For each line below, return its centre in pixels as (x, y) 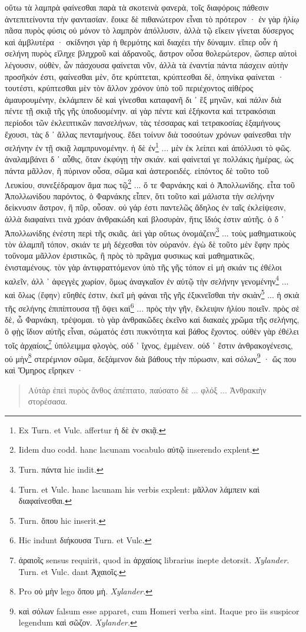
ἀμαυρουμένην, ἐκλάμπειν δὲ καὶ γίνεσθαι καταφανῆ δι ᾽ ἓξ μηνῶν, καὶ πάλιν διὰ (143, 99)
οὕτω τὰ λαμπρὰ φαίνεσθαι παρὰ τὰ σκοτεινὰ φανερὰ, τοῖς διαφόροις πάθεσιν (137, 7)
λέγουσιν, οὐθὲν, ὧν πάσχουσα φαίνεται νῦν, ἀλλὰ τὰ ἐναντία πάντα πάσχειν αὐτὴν (147, 64)
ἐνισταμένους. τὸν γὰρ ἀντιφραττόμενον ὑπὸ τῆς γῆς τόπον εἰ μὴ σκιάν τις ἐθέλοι (143, 267)
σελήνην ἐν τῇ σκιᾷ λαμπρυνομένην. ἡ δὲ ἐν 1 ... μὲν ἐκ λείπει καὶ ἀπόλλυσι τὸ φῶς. (148, 147)
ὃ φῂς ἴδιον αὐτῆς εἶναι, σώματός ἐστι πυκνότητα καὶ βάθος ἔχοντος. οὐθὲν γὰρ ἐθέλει (152, 331)
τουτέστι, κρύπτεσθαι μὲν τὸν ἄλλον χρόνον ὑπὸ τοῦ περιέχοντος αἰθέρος (129, 88)
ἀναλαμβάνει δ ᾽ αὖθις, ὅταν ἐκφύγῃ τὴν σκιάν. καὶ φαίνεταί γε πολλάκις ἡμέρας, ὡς (149, 159)
